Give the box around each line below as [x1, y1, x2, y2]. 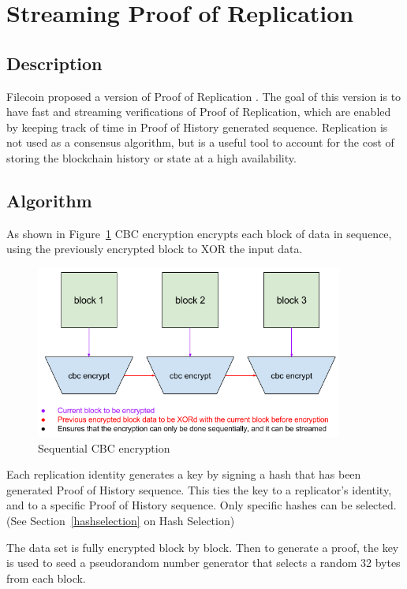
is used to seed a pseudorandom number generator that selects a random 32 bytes [6, 554, 401, 571]
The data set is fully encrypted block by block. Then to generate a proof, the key [6, 539, 399, 555]
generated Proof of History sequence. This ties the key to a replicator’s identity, [6, 481, 392, 498]
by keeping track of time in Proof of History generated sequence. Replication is [6, 118, 388, 135]
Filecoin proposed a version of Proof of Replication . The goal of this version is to [6, 88, 401, 104]
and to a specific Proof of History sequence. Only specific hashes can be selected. [6, 497, 397, 513]
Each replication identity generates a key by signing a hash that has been [6, 466, 361, 483]
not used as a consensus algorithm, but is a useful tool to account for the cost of [6, 134, 394, 151]
